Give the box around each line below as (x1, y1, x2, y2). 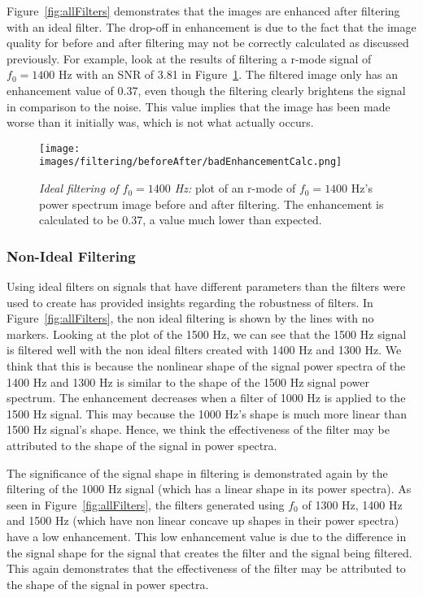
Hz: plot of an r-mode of (174, 180, 296, 197)
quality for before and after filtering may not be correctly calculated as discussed (7, 34, 409, 51)
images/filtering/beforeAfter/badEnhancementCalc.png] (39, 156, 342, 168)
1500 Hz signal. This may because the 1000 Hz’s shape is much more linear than (7, 405, 408, 422)
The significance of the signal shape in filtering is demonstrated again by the (7, 464, 388, 481)
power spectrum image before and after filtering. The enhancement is (39, 195, 384, 212)
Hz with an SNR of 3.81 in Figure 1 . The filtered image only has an (58, 66, 398, 83)
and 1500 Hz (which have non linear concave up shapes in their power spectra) (7, 512, 399, 529)
